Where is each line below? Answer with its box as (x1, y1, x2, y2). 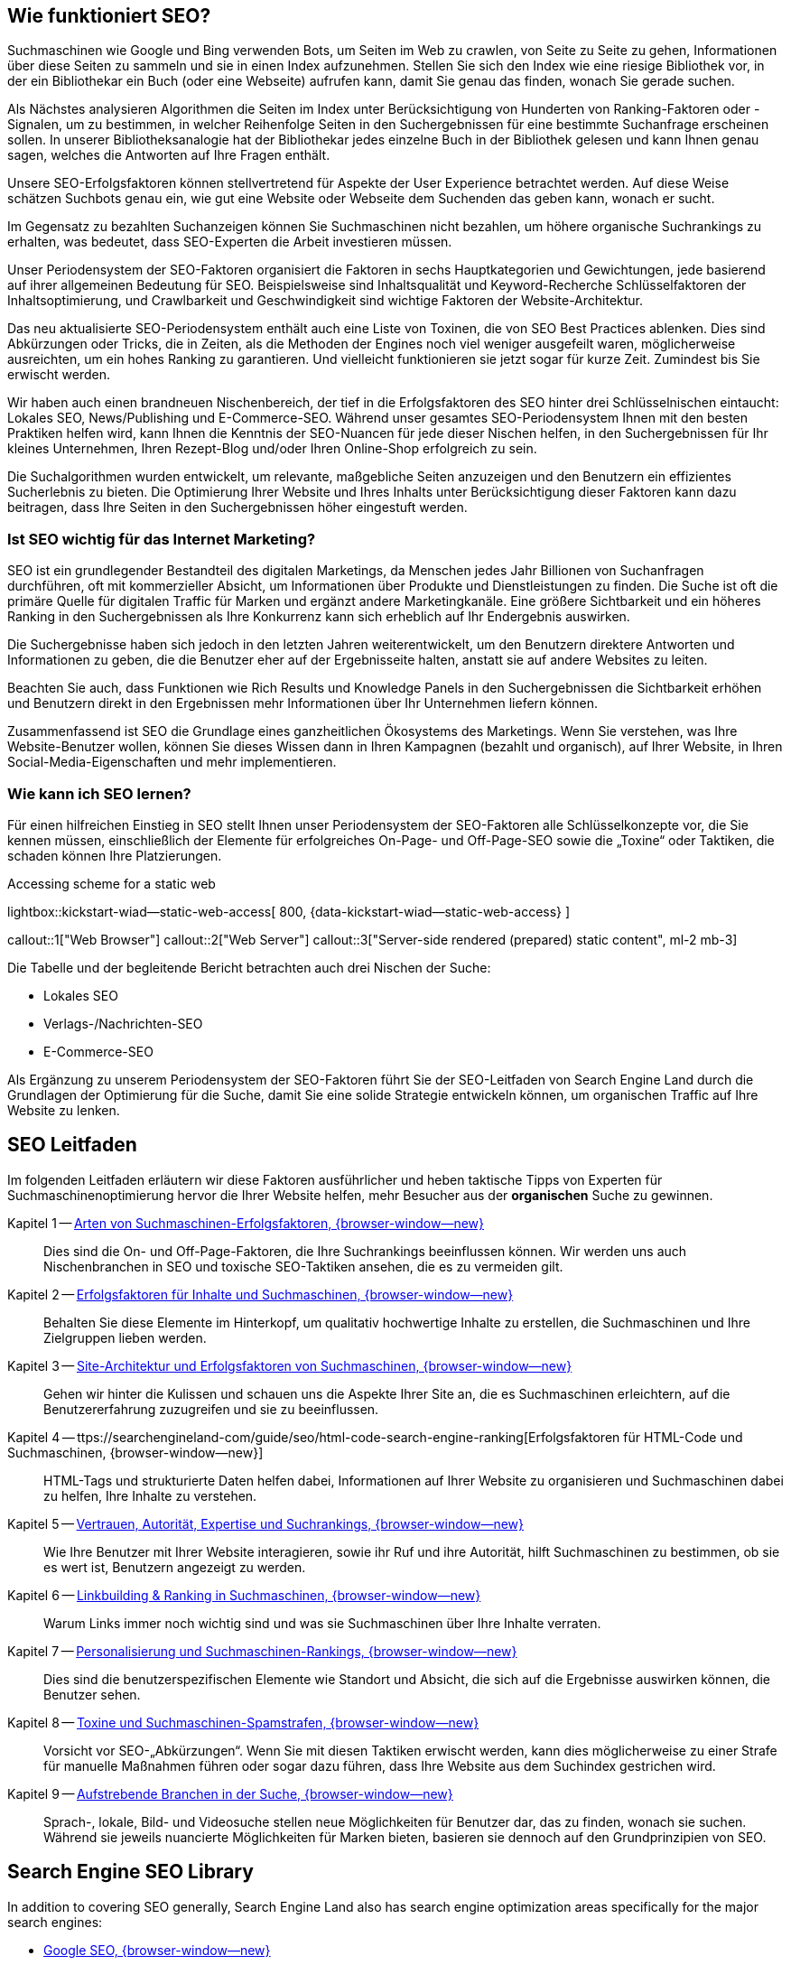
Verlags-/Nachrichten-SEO (43, 1015, 203, 1031)
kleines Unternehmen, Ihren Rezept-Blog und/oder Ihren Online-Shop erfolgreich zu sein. (7, 441, 537, 457)
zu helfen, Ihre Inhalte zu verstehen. (43, 1487, 257, 1504)
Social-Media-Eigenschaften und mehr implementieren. (7, 754, 337, 770)
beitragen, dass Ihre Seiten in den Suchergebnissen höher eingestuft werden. (7, 499, 468, 516)
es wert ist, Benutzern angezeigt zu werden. (43, 1559, 306, 1575)
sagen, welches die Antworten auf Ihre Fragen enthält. (7, 147, 330, 163)
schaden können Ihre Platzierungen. (7, 847, 222, 863)
